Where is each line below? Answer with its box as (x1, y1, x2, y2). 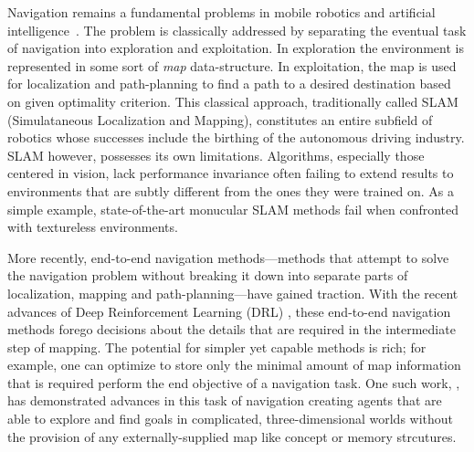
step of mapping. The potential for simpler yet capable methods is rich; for (7, 337, 427, 356)
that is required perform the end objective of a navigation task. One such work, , (7, 373, 460, 392)
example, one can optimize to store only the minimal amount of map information (7, 355, 461, 374)
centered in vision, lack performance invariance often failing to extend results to (7, 163, 454, 183)
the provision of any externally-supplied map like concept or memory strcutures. (7, 426, 457, 446)
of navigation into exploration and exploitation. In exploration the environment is (7, 38, 464, 58)
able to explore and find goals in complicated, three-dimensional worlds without (7, 409, 454, 428)
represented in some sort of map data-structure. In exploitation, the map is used (7, 56, 457, 75)
